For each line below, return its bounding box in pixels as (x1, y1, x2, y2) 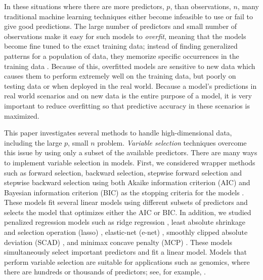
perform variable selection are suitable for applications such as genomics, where (4, 256, 250, 267)
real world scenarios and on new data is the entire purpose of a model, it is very (4, 90, 252, 101)
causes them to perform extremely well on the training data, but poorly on (4, 71, 236, 81)
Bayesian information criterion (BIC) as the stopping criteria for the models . (4, 187, 244, 197)
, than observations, (170, 1, 231, 11)
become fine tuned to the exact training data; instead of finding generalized (4, 41, 238, 51)
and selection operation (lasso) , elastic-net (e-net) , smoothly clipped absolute (4, 227, 248, 237)
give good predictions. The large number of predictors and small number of (4, 21, 237, 31)
